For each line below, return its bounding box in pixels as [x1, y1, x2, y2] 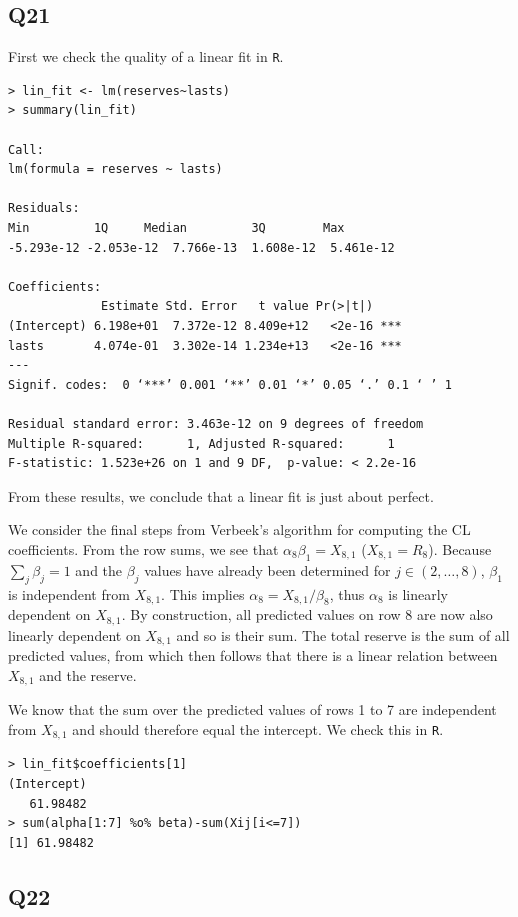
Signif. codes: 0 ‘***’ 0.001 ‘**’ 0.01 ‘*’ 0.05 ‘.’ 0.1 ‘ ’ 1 [8, 377, 452, 392]
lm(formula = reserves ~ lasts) [8, 162, 223, 177]
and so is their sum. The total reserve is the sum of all [176, 624, 510, 645]
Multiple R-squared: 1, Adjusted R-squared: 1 [8, 436, 395, 451]
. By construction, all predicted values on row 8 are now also [121, 604, 493, 625]
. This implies [161, 583, 245, 604]
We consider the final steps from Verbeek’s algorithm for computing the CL [8, 519, 471, 540]
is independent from [8, 583, 130, 604]
